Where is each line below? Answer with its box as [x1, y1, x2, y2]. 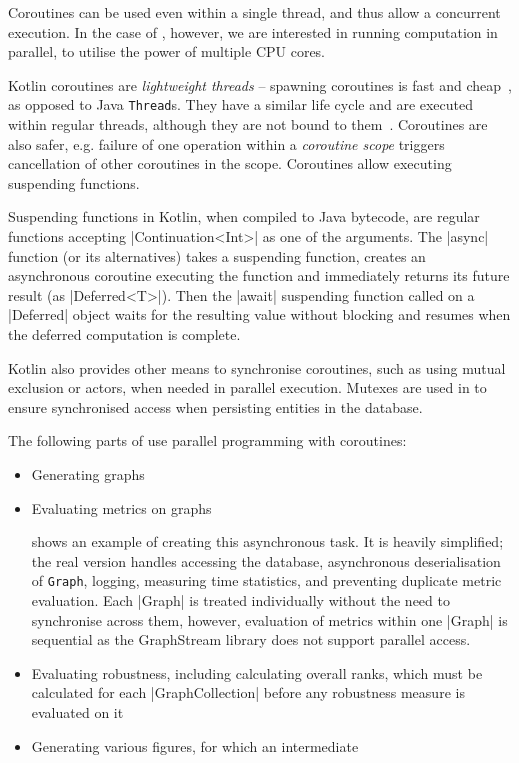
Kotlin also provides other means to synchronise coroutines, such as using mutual [8, 357, 506, 378]
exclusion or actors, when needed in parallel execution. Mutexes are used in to [8, 377, 487, 398]
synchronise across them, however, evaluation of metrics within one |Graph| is [31, 609, 508, 630]
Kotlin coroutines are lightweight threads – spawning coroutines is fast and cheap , [8, 74, 512, 95]
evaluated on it [31, 701, 124, 722]
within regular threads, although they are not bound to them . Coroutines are [8, 114, 488, 135]
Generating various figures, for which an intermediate [31, 735, 359, 756]
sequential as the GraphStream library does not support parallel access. [31, 629, 471, 650]
